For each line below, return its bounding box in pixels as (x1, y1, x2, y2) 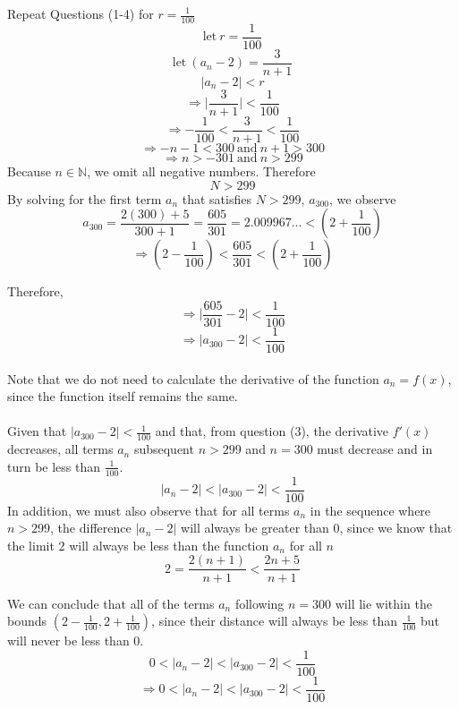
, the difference (50, 518, 132, 537)
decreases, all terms (7, 440, 114, 458)
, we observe (329, 189, 396, 208)
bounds (7, 611, 47, 630)
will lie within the (335, 594, 432, 612)
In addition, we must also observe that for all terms (7, 500, 290, 519)
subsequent (133, 440, 194, 458)
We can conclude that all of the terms (7, 594, 215, 612)
